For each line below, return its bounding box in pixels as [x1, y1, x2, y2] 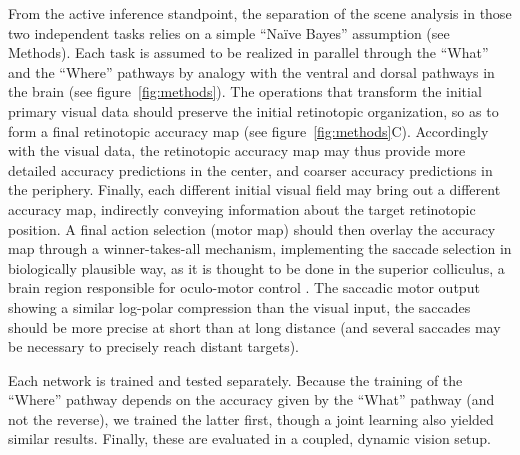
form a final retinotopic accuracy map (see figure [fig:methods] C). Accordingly [8, 120, 489, 141]
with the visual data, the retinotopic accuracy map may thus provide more [8, 140, 466, 161]
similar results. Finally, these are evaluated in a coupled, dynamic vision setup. [8, 428, 492, 449]
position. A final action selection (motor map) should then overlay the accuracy [8, 218, 496, 239]
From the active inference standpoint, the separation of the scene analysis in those [8, 3, 512, 23]
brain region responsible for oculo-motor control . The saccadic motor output [8, 277, 480, 298]
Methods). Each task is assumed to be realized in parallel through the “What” [8, 42, 489, 63]
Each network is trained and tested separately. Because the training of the [8, 369, 463, 390]
